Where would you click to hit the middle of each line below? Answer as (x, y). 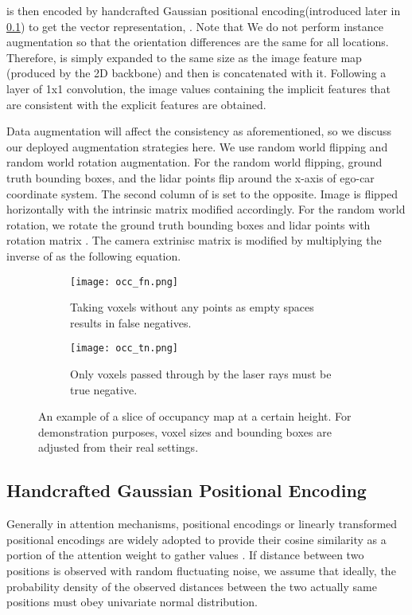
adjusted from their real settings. (119, 447)
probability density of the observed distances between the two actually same (192, 586)
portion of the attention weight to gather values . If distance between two (185, 555)
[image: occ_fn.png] (124, 282)
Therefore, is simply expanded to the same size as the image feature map (184, 57)
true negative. (104, 389)
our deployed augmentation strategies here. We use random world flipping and (197, 146)
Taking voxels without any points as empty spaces (192, 307)
